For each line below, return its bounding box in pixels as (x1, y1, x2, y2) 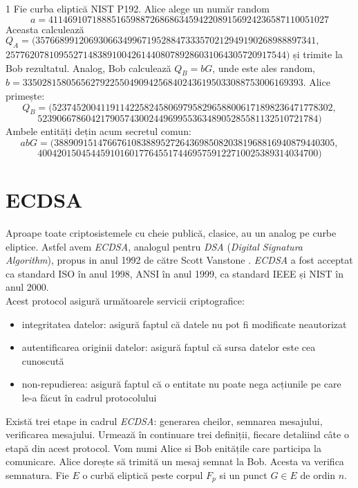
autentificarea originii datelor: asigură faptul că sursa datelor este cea (21, 340, 316, 354)
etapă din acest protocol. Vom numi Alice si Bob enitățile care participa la (6, 440, 322, 455)
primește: (6, 88, 45, 102)
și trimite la (293, 46, 343, 61)
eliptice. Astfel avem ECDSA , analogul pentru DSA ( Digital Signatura (6, 239, 303, 253)
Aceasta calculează (6, 21, 84, 36)
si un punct (219, 467, 267, 482)
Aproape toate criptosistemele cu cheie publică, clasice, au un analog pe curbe (6, 226, 337, 240)
